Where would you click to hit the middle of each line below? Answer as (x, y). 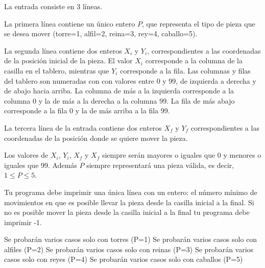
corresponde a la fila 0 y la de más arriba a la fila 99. (87, 111)
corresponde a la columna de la (194, 60)
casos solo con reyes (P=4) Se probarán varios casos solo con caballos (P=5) (124, 259)
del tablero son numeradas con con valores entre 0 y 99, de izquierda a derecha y (130, 80)
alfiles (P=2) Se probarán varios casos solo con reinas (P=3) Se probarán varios (129, 249)
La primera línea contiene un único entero (70, 23)
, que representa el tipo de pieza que (198, 23)
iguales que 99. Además (41, 165)
